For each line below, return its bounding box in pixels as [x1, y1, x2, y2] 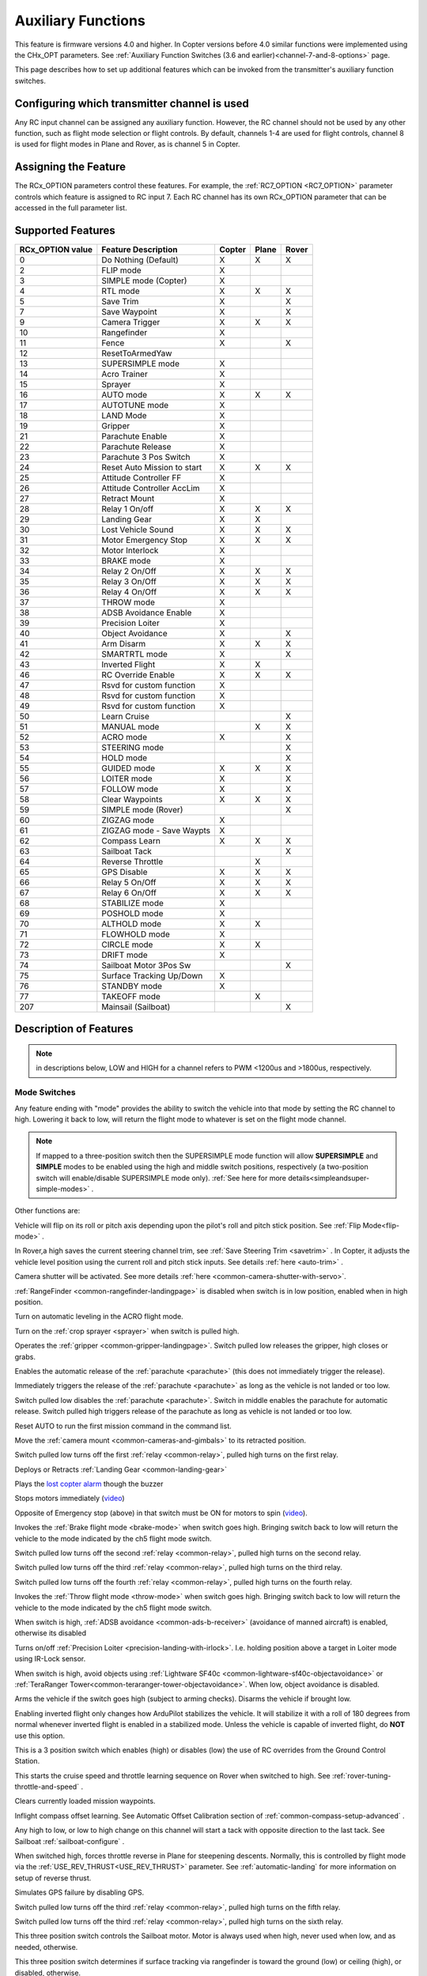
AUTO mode [101, 390, 148, 400]
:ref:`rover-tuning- [332, 1770, 391, 1780]
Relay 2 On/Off [101, 566, 157, 576]
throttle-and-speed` [14, 1782, 79, 1792]
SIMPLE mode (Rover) [101, 805, 183, 815]
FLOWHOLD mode [101, 929, 170, 940]
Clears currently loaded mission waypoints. [14, 1797, 156, 1806]
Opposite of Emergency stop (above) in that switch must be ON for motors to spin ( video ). [14, 1508, 308, 1518]
